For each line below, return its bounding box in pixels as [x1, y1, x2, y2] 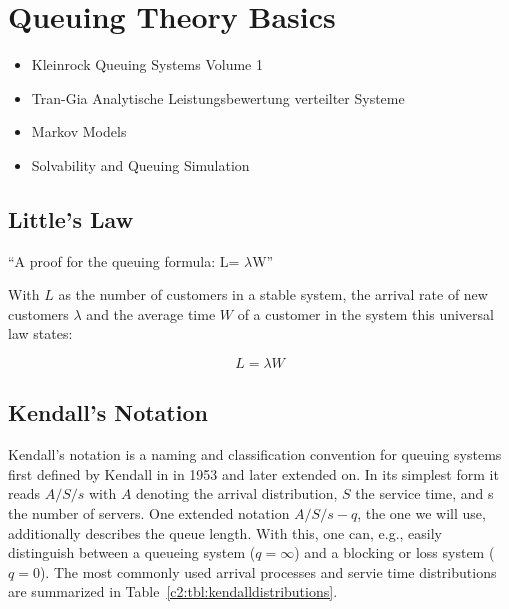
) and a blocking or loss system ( [294, 542, 495, 563]
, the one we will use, [357, 503, 486, 524]
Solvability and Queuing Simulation [31, 154, 250, 175]
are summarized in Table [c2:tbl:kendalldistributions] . [8, 581, 338, 602]
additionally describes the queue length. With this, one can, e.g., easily [8, 522, 442, 543]
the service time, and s [355, 483, 494, 504]
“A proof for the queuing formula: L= [8, 250, 240, 271]
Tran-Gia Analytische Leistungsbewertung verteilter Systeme [31, 87, 405, 108]
